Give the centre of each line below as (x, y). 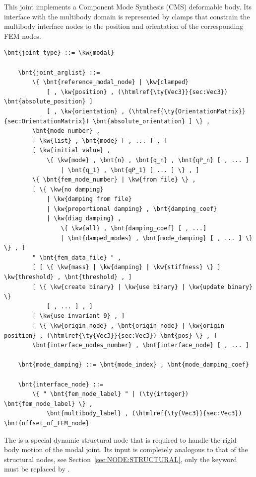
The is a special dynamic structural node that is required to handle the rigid (120, 439)
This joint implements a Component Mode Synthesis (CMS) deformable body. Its (128, 6)
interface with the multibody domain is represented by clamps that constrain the (127, 16)
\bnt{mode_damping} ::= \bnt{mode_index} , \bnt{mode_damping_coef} (133, 365)
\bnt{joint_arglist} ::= (59, 72)
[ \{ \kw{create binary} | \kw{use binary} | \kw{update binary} (143, 287)
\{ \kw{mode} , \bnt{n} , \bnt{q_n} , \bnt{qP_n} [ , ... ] (148, 160)
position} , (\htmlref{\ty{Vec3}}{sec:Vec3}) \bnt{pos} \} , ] (111, 335)
